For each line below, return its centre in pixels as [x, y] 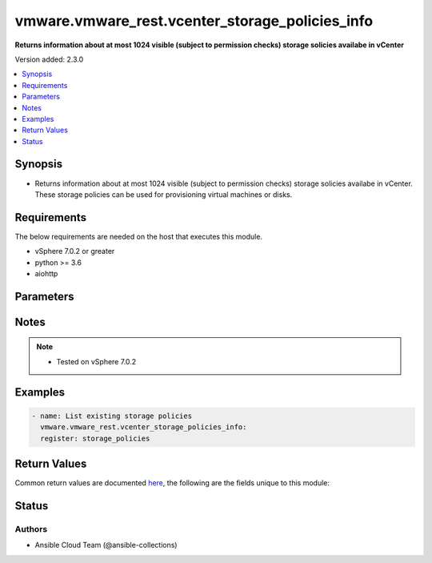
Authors [31, 529]
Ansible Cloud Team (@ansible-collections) [106, 545]
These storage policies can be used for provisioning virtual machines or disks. [164, 194]
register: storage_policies [95, 438]
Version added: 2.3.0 [49, 59]
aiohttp [46, 274]
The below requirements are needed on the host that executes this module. [139, 236]
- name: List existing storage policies [112, 416]
